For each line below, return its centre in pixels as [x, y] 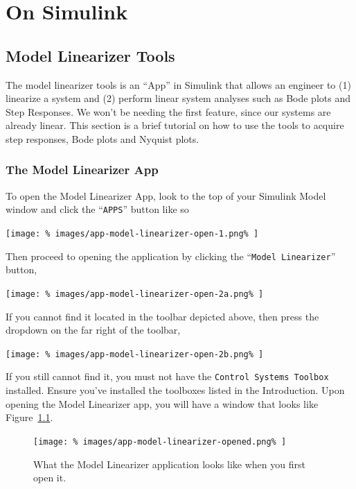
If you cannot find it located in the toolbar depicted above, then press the [162, 316]
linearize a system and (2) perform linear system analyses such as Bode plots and [178, 98]
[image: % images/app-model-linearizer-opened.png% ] [160, 441]
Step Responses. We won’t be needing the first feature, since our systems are [168, 111]
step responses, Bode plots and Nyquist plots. [103, 138]
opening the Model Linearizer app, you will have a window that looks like [162, 403]
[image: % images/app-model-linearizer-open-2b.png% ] [135, 354]
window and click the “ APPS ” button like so [97, 209]
